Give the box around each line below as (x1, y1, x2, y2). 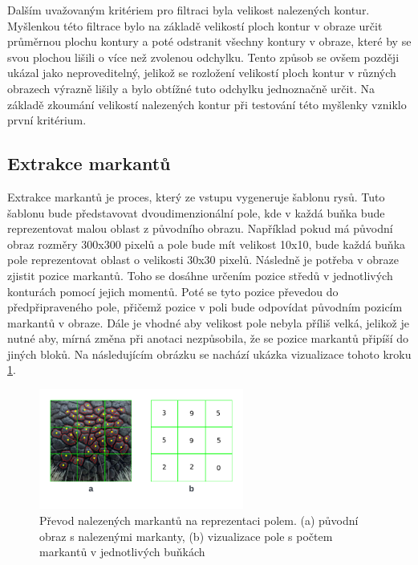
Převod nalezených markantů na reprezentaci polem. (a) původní (39, 511, 359, 528)
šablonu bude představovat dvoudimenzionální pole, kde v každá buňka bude (7, 204, 385, 221)
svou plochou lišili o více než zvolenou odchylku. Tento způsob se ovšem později (7, 48, 400, 65)
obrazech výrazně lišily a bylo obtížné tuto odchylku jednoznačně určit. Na (7, 79, 375, 96)
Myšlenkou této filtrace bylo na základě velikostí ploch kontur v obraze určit (7, 17, 383, 34)
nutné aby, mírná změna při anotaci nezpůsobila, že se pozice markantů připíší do (7, 330, 409, 347)
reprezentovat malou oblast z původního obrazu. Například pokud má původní (7, 220, 393, 237)
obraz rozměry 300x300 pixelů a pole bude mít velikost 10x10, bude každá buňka (7, 235, 406, 252)
